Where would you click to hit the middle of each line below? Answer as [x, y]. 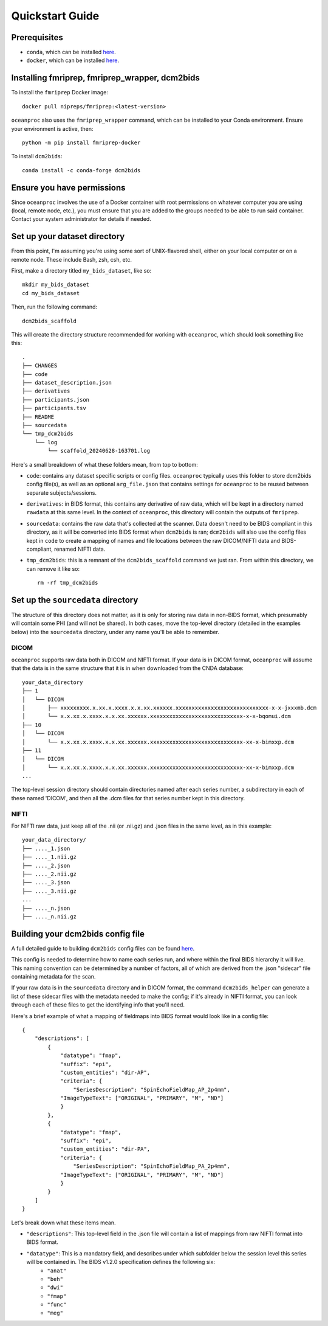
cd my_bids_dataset [51, 293]
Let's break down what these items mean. [63, 1223]
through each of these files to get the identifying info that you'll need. [98, 1005]
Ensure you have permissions [68, 188]
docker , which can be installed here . [73, 60]
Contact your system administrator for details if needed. [81, 219]
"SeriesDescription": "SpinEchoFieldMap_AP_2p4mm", [152, 1090]
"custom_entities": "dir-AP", [105, 1072]
